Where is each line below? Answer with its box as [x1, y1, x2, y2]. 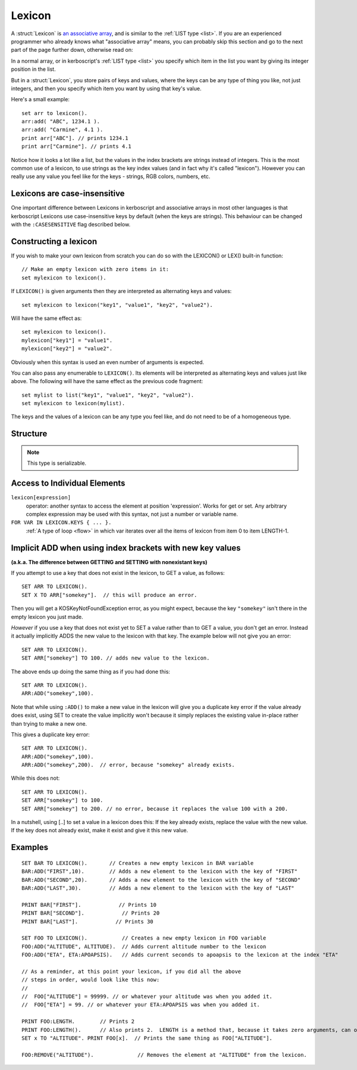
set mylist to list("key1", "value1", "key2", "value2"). [21, 391, 195, 399]
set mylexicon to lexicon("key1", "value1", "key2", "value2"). [21, 301, 214, 308]
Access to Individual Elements [11, 478, 126, 489]
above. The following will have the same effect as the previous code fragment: [11, 378, 203, 385]
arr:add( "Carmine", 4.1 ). [21, 126, 104, 133]
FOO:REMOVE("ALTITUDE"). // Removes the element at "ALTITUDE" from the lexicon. [21, 1052, 308, 1058]
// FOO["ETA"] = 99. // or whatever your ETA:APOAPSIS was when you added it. [21, 1001, 260, 1008]
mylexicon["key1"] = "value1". [21, 337, 113, 344]
